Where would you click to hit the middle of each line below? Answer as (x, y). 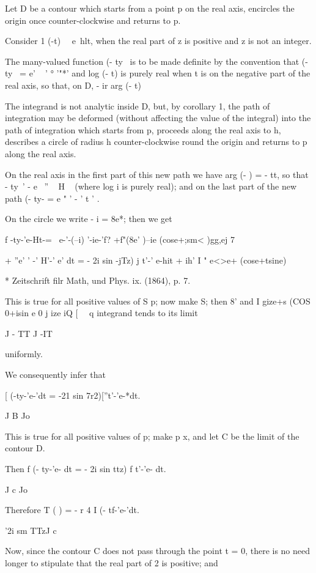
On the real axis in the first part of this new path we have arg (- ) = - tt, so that (157, 174)
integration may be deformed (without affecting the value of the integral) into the (158, 118)
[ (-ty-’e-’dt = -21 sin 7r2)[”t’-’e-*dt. (73, 395)
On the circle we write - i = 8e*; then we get (89, 219)
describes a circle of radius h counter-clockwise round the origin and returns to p (156, 142)
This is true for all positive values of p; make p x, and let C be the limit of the (152, 436)
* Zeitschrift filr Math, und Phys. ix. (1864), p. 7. (98, 280)
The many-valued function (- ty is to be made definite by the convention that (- (156, 61)
